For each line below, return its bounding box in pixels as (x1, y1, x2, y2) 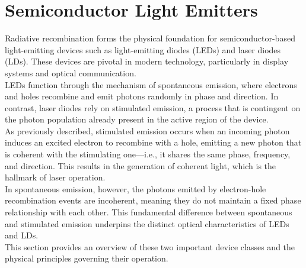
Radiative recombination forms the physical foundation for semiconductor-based (5, 32, 295, 44)
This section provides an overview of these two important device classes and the (5, 240, 295, 253)
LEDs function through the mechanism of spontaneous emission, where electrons (5, 78, 297, 91)
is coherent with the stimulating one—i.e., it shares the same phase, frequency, (5, 148, 291, 160)
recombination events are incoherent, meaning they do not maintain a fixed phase (5, 194, 301, 206)
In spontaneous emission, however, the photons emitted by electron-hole (5, 182, 266, 195)
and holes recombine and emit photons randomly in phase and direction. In (5, 90, 279, 102)
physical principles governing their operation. (5, 252, 168, 264)
